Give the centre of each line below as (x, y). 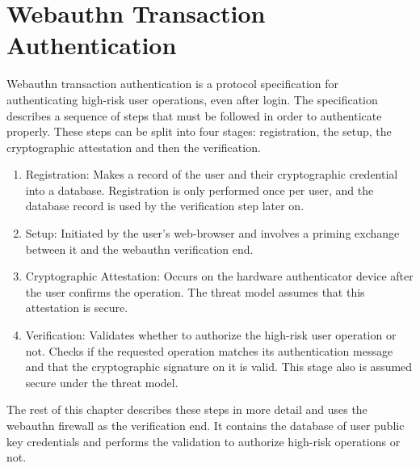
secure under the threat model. (102, 382)
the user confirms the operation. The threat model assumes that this (195, 291)
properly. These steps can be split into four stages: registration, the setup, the (199, 131)
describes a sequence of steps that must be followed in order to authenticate (194, 115)
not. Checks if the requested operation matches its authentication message (209, 350)
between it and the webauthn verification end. (139, 249)
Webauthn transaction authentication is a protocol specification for (173, 84)
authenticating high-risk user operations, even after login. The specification (192, 99)
